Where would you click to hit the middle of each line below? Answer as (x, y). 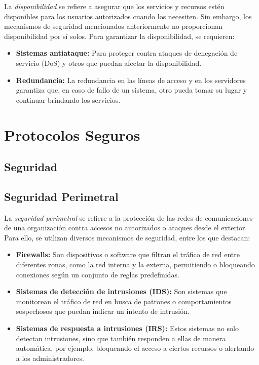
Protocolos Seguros (72, 134)
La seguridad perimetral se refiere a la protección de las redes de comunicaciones (128, 217)
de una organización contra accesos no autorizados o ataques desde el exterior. (126, 228)
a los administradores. (50, 358)
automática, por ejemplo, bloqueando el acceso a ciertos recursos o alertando (135, 348)
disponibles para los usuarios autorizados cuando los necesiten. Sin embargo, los (128, 16)
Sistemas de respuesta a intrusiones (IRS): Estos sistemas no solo (127, 328)
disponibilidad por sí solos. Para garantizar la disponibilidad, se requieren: (119, 36)
